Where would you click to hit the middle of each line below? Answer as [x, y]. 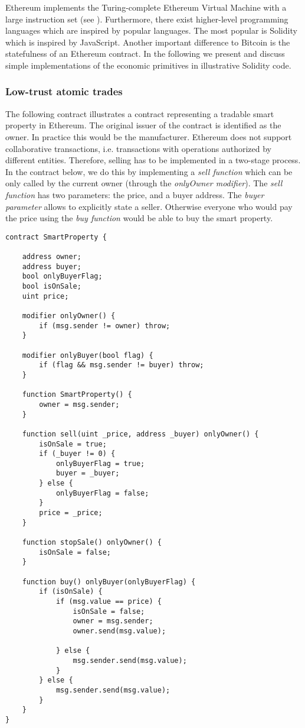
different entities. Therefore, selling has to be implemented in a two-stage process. [153, 160]
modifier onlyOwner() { [69, 316]
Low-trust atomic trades [64, 91]
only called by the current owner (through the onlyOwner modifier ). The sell [144, 183]
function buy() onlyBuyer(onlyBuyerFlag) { [109, 582]
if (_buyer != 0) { [77, 454]
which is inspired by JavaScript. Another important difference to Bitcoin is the [148, 42]
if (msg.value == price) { [109, 601]
